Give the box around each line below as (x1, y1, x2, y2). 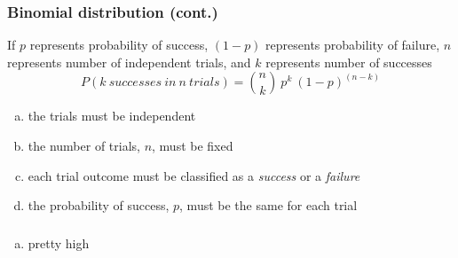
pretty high (28, 233, 90, 252)
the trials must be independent (28, 106, 196, 125)
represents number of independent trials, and (7, 52, 251, 71)
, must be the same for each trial (179, 196, 358, 215)
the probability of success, (28, 196, 170, 215)
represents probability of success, (29, 35, 209, 54)
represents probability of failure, (265, 35, 440, 54)
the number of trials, (28, 137, 140, 154)
